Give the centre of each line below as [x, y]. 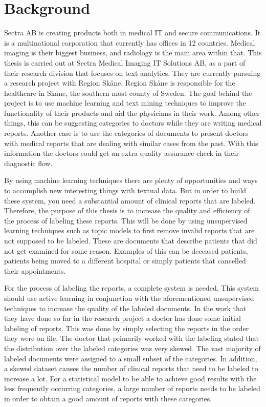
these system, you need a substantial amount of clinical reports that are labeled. [130, 200]
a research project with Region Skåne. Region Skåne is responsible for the [120, 83]
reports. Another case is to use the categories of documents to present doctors [126, 133]
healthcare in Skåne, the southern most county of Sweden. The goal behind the [128, 93]
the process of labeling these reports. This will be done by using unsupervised [126, 220]
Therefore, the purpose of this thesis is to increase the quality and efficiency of [127, 210]
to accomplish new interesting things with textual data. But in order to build [125, 190]
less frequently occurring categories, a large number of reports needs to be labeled [132, 388]
